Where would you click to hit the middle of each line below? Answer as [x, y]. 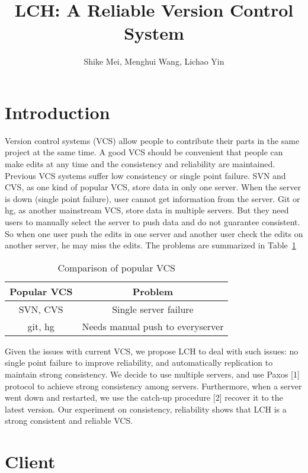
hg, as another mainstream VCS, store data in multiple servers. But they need [147, 210]
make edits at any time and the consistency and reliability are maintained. [140, 164]
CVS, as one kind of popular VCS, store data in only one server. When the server [153, 187]
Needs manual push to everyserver [153, 326]
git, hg [41, 326]
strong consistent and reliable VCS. [69, 421]
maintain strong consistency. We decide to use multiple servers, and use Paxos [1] [152, 374]
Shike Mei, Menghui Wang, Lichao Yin [154, 61]
